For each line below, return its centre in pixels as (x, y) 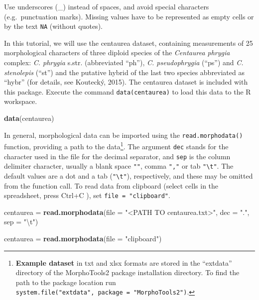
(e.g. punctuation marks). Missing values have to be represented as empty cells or (129, 16)
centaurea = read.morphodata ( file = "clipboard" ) (83, 239)
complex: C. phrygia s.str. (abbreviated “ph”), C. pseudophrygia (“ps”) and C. (124, 62)
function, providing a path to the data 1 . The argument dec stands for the (116, 146)
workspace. (21, 101)
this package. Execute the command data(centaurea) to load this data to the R (128, 91)
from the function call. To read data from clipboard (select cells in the (111, 185)
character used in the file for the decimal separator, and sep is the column (117, 156)
